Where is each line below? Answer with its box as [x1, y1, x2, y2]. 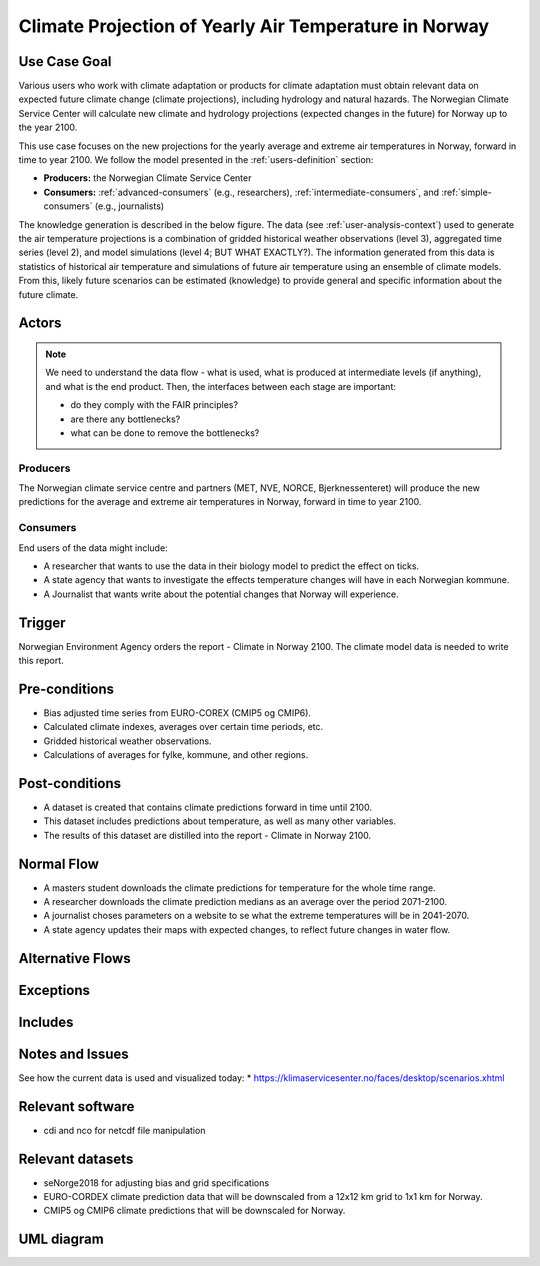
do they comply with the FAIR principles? [70, 399, 239, 411]
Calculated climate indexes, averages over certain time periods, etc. [43, 721, 324, 733]
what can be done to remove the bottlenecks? [70, 426, 260, 439]
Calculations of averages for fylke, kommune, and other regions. [43, 749, 309, 761]
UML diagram [18, 1231, 104, 1248]
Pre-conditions [18, 680, 115, 697]
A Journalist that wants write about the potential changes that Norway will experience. [43, 588, 399, 600]
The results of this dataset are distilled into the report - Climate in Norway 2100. [43, 829, 372, 841]
